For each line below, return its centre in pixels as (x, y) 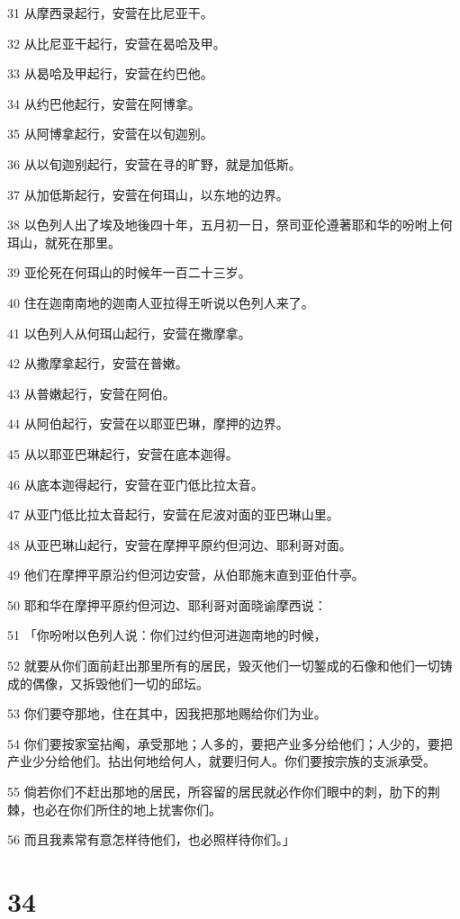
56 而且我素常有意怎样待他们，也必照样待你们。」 (151, 839)
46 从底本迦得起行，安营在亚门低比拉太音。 (135, 484)
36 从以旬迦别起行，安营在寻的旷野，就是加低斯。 (154, 163)
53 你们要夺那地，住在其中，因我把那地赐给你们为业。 (167, 713)
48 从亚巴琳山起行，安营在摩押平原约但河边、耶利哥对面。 (180, 544)
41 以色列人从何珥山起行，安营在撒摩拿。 (129, 333)
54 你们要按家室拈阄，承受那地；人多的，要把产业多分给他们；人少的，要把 (230, 743)
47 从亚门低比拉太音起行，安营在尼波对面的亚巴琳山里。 (173, 514)
